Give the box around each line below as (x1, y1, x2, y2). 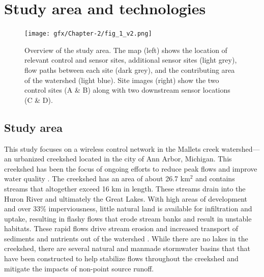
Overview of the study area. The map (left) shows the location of (24, 44, 227, 55)
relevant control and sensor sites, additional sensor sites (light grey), (24, 54, 237, 65)
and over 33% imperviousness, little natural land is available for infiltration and (4, 203, 252, 214)
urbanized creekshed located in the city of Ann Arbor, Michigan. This (14, 153, 232, 164)
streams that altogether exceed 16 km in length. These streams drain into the (4, 183, 246, 193)
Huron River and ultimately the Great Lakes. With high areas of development (4, 193, 247, 204)
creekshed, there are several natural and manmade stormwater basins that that (4, 243, 251, 254)
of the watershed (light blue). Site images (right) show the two (24, 74, 219, 85)
